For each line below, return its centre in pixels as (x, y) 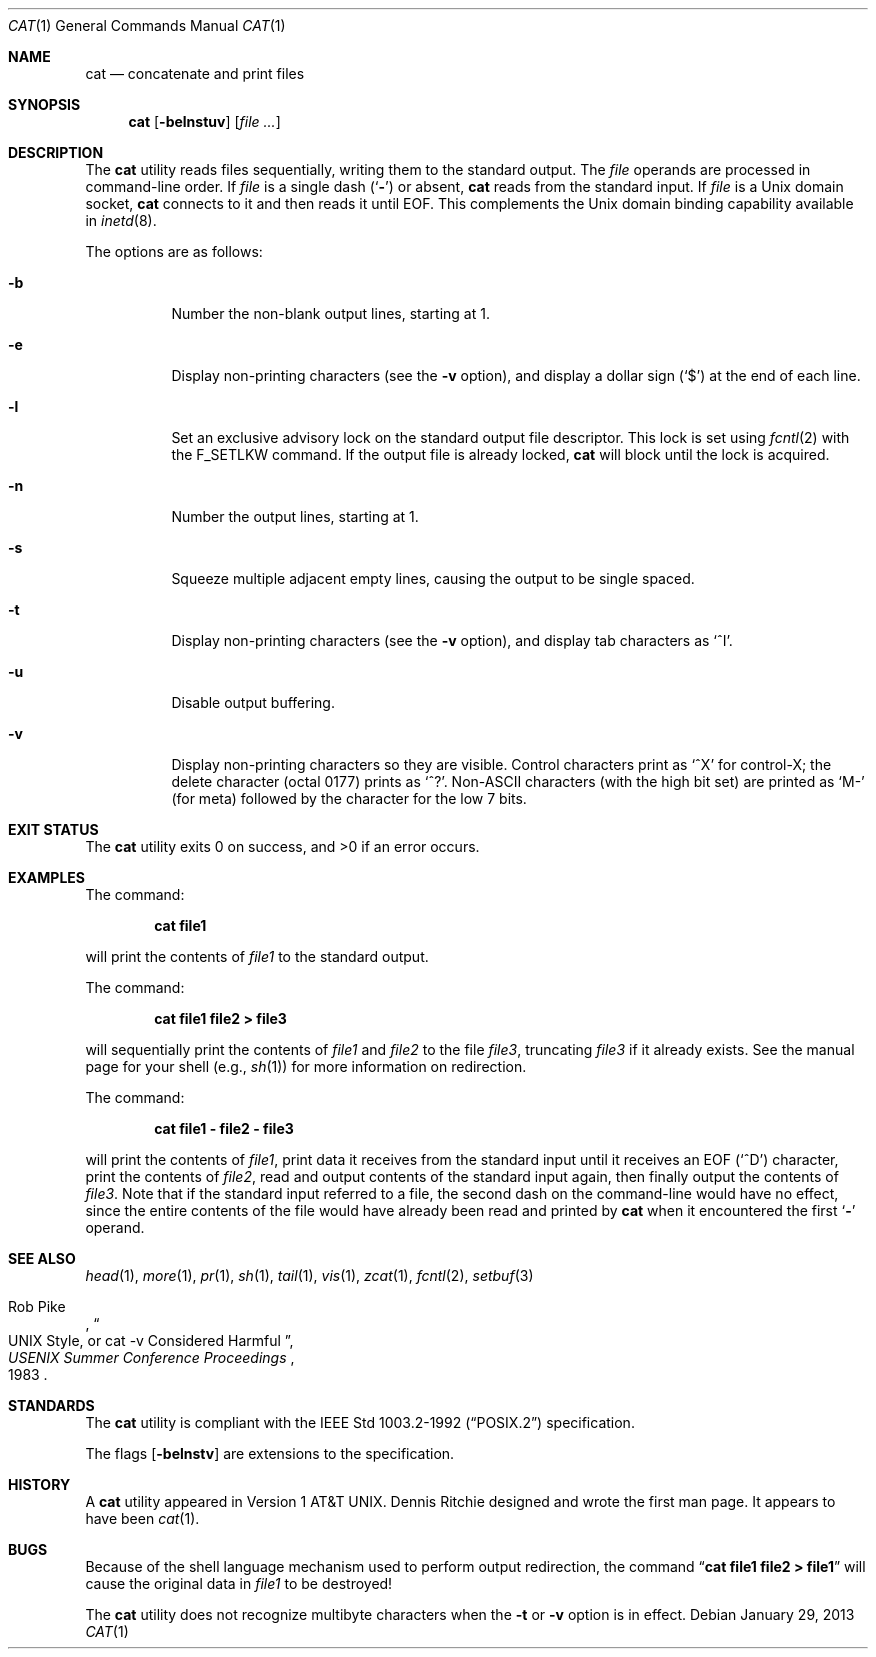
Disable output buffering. (253, 702)
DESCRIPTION (56, 152)
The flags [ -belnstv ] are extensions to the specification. (270, 1453)
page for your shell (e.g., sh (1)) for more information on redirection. (306, 1066)
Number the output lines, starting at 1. (295, 516)
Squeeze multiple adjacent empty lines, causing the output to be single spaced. (433, 578)
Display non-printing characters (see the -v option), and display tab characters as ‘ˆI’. (452, 640)
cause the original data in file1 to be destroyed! (239, 1583)
